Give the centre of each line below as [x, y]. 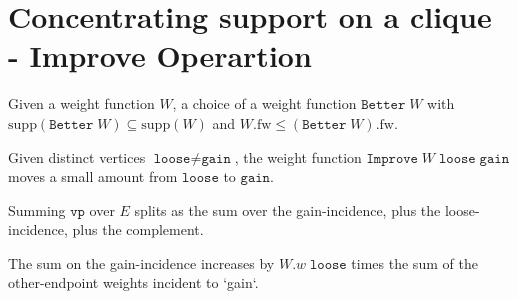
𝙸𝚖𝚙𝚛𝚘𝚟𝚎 [392, 158]
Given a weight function [81, 103]
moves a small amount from [93, 176]
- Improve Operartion [160, 55]
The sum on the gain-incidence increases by [141, 262]
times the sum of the [414, 262]
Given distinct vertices [77, 156]
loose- [462, 209]
